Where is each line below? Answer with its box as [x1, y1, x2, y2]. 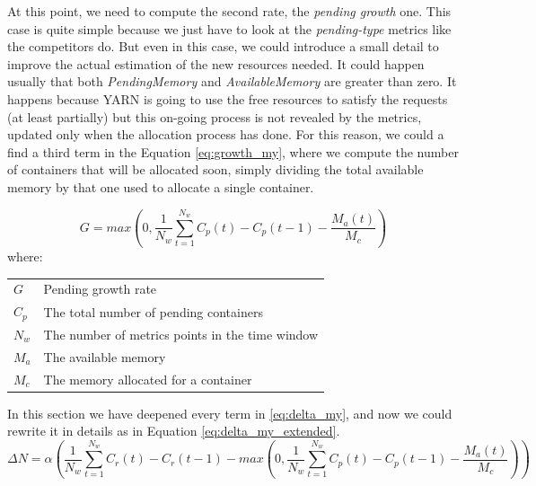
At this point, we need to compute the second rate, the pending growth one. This [7, 2, 452, 20]
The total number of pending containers [43, 302, 263, 321]
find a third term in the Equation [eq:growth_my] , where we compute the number [7, 142, 459, 161]
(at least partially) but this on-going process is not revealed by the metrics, [7, 107, 422, 126]
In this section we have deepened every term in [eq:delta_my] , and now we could [7, 403, 453, 422]
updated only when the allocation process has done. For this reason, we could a [7, 125, 444, 144]
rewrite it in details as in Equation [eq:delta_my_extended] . [7, 421, 340, 440]
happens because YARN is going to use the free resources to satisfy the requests [7, 89, 448, 108]
